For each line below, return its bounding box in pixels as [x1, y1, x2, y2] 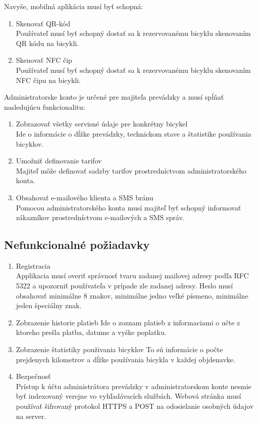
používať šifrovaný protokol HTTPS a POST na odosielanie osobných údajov [16, 401, 254, 411]
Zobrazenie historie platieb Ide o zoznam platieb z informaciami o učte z [16, 317, 240, 327]
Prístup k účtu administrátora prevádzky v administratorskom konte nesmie [16, 380, 251, 391]
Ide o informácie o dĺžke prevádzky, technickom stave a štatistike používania [16, 128, 251, 139]
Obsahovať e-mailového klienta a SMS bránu [16, 192, 153, 202]
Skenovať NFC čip [16, 55, 72, 65]
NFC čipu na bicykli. [16, 74, 81, 85]
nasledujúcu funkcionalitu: [4, 101, 85, 112]
